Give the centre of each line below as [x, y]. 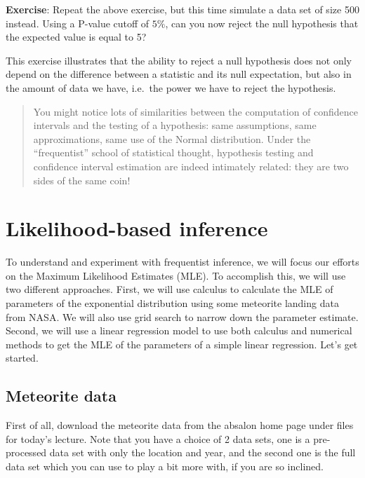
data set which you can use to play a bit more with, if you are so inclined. [165, 466]
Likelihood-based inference [137, 228]
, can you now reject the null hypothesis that [262, 23]
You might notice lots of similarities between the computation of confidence [196, 111]
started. [22, 358]
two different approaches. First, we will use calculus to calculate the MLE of [170, 289]
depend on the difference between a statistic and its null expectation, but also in [179, 74]
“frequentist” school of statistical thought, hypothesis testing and [173, 152]
